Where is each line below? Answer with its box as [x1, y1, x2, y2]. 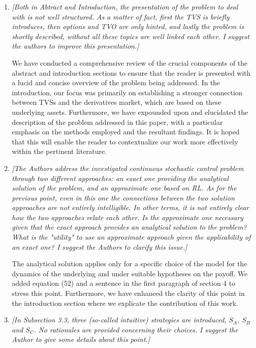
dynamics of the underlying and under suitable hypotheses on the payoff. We [12, 268, 247, 278]
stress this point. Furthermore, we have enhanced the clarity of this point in [12, 288, 245, 298]
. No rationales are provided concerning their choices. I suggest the [34, 324, 238, 334]
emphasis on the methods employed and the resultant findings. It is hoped [12, 126, 240, 137]
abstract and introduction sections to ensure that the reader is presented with [12, 67, 251, 78]
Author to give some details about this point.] [12, 334, 150, 344]
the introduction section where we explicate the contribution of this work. [12, 297, 238, 308]
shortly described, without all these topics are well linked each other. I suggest [12, 31, 249, 41]
